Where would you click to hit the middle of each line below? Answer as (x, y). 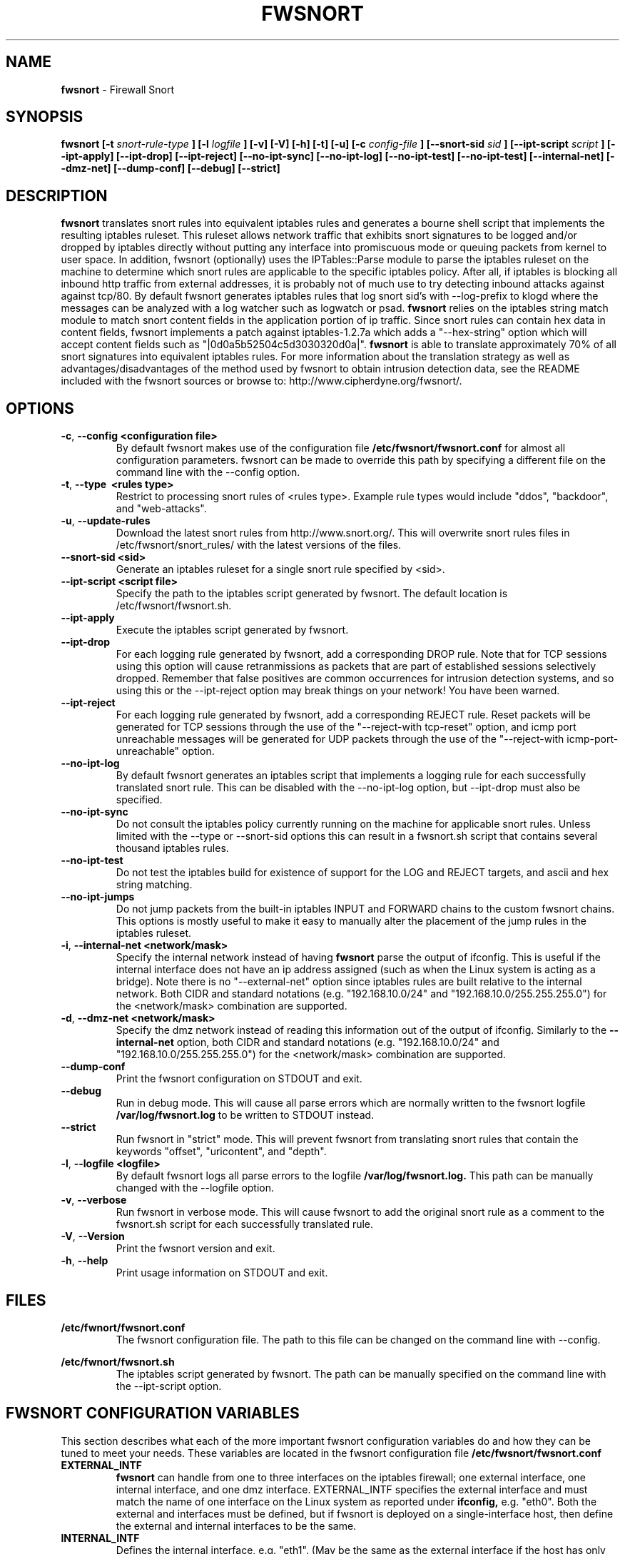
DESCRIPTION (57, 195)
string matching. (154, 885)
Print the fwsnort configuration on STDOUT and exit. (239, 1079)
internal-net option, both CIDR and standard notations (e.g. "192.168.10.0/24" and (308, 1042)
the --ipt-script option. (169, 1386)
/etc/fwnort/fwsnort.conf (123, 1327)
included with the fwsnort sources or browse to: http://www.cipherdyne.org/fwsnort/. (261, 381)
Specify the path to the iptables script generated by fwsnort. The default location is (312, 594)
